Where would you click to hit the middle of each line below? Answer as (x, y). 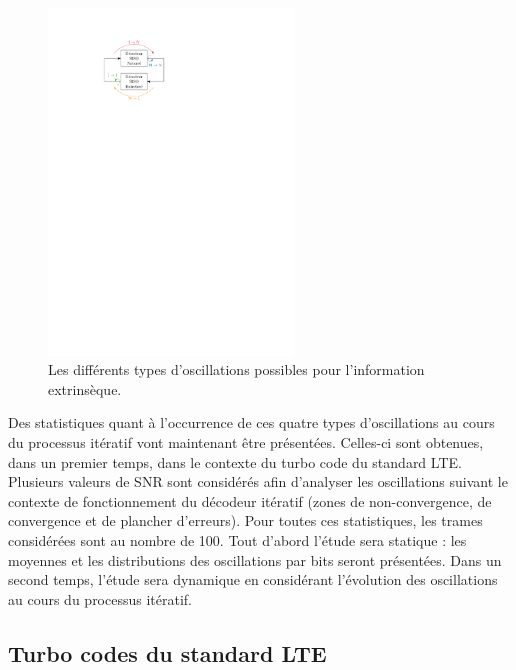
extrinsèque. (85, 388)
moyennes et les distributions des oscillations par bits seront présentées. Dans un (255, 559)
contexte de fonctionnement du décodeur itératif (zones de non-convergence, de (250, 500)
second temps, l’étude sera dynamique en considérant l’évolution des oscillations (253, 579)
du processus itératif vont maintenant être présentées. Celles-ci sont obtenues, (246, 441)
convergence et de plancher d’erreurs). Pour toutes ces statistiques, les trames (245, 520)
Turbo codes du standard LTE (167, 652)
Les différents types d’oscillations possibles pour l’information (236, 369)
